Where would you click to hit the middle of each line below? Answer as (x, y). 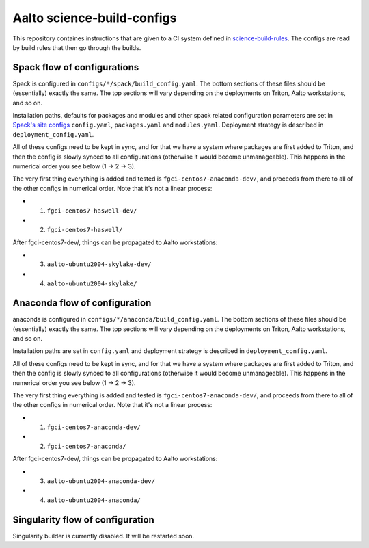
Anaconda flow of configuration (82, 303)
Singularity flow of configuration (84, 520)
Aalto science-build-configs (95, 18)
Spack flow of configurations (76, 67)
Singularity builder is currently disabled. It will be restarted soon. (104, 536)
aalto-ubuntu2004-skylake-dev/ (99, 264)
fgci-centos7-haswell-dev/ (92, 211)
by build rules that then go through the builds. (77, 47)
